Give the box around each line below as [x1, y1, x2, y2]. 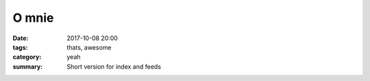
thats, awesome [66, 43, 112, 51]
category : [12, 53, 42, 61]
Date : [12, 34, 29, 42]
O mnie [12, 10, 54, 25]
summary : [12, 62, 43, 71]
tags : [12, 43, 28, 51]
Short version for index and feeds [66, 62, 161, 71]
